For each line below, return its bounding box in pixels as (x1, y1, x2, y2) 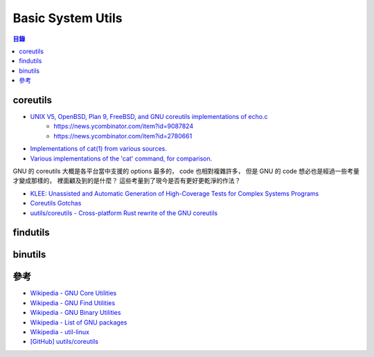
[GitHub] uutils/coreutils (30, 338, 98, 346)
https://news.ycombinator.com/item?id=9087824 (53, 122, 194, 131)
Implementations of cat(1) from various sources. (30, 145, 168, 153)
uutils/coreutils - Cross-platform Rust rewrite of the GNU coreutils (30, 208, 218, 217)
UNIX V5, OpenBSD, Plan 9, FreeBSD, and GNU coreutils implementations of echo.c (30, 113, 268, 121)
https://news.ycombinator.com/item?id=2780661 (53, 131, 193, 140)
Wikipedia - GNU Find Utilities (30, 298, 116, 307)
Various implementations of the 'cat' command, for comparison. (30, 154, 213, 163)
